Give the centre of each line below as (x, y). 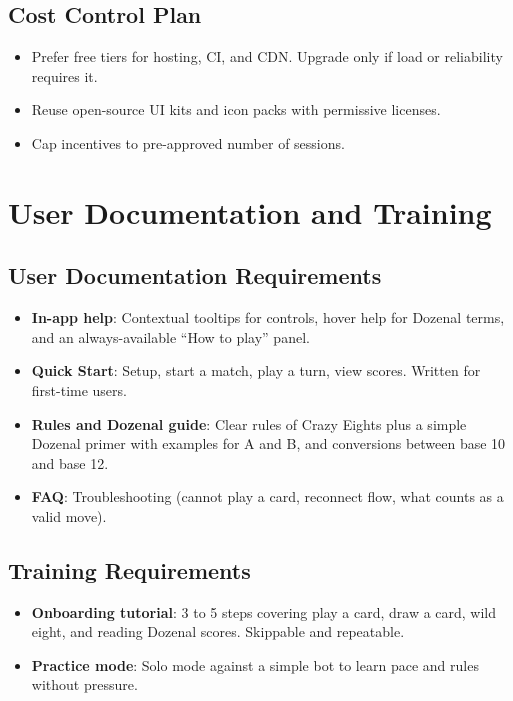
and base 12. (70, 462)
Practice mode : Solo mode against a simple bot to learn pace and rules (255, 664)
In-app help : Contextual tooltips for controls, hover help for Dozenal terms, (268, 317)
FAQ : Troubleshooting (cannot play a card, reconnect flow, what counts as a (267, 496)
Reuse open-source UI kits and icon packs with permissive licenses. (236, 109)
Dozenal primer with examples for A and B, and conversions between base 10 (268, 443)
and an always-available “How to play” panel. (170, 336)
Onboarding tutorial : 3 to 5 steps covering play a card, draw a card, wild (264, 611)
